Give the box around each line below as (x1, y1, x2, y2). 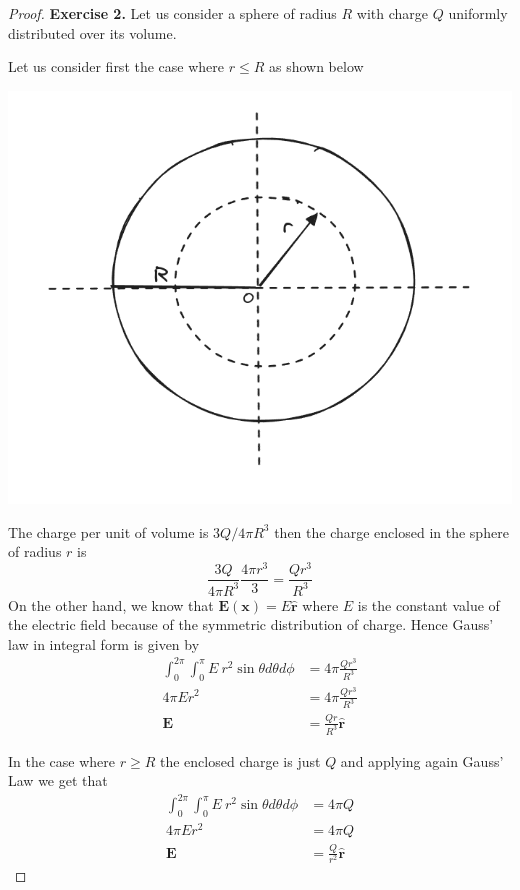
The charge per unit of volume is (8, 521, 209, 542)
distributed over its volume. (8, 22, 177, 43)
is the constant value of (357, 594, 500, 615)
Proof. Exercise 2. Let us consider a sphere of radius (8, 3, 337, 23)
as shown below (268, 56, 364, 77)
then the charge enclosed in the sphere (274, 521, 509, 542)
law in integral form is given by (8, 633, 200, 654)
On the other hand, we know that (8, 594, 214, 615)
